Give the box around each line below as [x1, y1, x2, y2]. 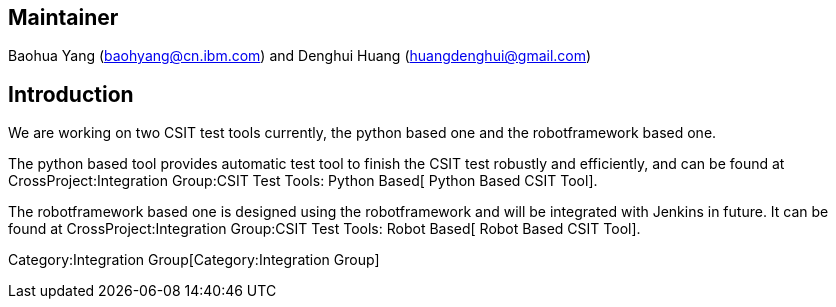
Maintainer [8, 5, 119, 30]
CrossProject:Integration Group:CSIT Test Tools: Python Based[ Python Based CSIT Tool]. [8, 172, 598, 190]
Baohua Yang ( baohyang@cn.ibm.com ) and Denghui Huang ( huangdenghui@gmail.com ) [8, 47, 592, 65]
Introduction [8, 81, 134, 107]
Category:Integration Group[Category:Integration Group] [8, 251, 380, 269]
